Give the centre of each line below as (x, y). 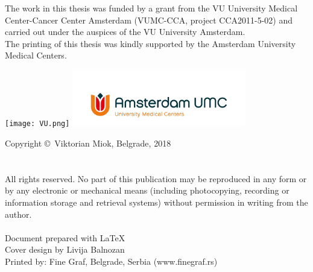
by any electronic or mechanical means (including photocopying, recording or (147, 190)
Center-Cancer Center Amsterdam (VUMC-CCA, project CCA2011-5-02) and (149, 20)
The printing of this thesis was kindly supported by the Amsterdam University (150, 43)
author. (18, 214)
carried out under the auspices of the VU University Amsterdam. (125, 32)
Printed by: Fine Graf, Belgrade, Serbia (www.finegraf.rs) (111, 261)
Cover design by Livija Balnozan (65, 249)
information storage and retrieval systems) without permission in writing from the (156, 202)
